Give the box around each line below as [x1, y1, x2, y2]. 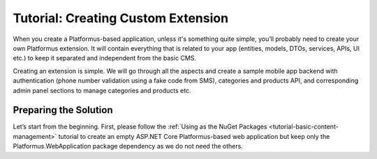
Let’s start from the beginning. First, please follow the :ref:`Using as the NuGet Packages [13, 122, 268, 131]
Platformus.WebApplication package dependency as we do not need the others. [13, 142, 244, 151]
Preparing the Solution [13, 104, 113, 116]
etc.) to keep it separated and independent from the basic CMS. [13, 54, 197, 62]
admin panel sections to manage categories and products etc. [13, 86, 191, 94]
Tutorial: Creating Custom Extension [13, 10, 229, 26]
